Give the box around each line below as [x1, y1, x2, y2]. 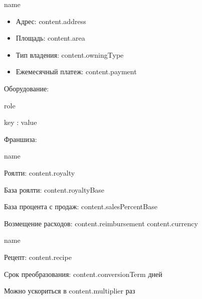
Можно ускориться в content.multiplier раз [4, 285, 135, 296]
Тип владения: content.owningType [16, 49, 124, 60]
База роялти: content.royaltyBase [4, 184, 105, 195]
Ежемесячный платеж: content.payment [16, 66, 137, 77]
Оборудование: [4, 83, 49, 93]
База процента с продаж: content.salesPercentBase [4, 201, 157, 212]
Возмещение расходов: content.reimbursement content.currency [4, 218, 198, 228]
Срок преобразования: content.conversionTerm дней [4, 268, 162, 279]
